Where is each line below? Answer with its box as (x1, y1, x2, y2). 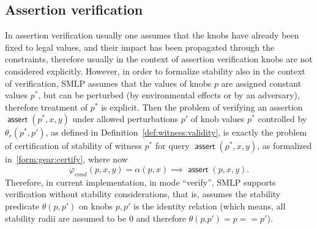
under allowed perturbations (72, 112, 179, 125)
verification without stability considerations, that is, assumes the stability (5, 187, 281, 200)
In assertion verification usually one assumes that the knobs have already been (5, 29, 299, 42)
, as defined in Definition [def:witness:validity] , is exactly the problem (45, 126, 307, 139)
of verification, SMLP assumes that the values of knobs (5, 76, 212, 89)
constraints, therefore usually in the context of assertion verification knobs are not (5, 53, 313, 65)
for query (155, 139, 190, 152)
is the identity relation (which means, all (133, 199, 286, 212)
